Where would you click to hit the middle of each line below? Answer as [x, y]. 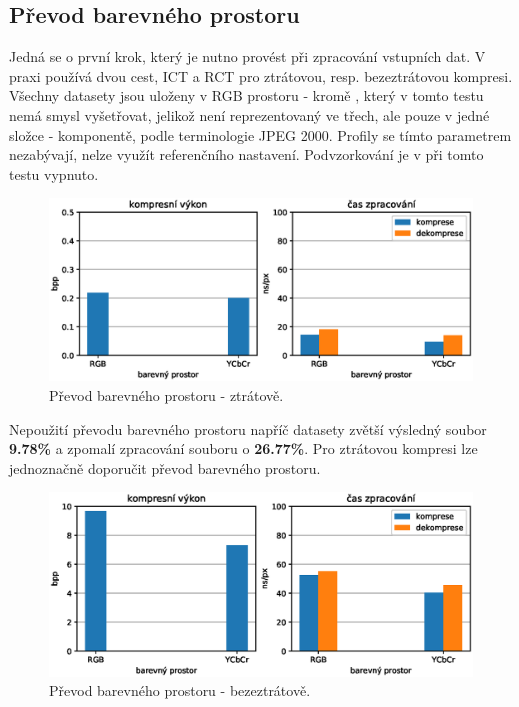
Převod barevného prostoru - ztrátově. [166, 394]
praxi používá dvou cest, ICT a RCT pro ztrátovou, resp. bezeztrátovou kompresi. [261, 75]
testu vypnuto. [54, 173]
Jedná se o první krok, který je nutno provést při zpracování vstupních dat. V [247, 56]
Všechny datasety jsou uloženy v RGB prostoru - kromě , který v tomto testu [246, 95]
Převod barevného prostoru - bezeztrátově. [180, 690]
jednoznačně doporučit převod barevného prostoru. [165, 467]
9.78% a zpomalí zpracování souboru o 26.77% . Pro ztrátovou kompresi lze [243, 448]
